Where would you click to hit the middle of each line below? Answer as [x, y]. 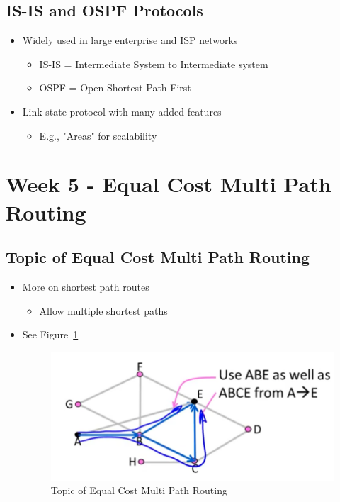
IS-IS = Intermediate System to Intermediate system [154, 63]
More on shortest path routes [86, 286]
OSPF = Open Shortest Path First [115, 88]
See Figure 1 [50, 334]
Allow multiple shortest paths [103, 310]
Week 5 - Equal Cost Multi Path [169, 184]
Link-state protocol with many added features [122, 111]
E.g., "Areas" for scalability [98, 135]
